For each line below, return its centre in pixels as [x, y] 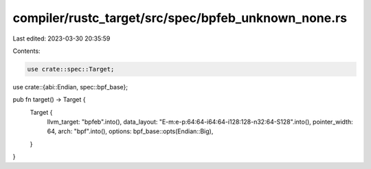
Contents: [26, 51]
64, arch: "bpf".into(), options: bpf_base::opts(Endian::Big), [130, 131]
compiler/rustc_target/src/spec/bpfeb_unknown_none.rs [180, 18]
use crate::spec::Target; [71, 69]
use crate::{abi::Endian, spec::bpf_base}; [70, 87]
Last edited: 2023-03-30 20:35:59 [61, 38]
